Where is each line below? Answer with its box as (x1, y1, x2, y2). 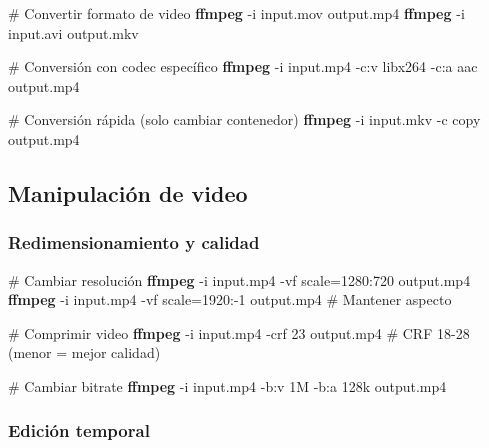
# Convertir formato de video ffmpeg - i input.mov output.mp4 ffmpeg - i (8, 3, 465, 23)
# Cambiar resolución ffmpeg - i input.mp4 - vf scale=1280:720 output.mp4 (8, 269, 471, 290)
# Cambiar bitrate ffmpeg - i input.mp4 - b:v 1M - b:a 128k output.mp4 (8, 375, 447, 396)
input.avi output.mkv (8, 22, 139, 43)
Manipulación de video (8, 177, 248, 208)
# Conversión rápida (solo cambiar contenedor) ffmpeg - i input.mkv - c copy (8, 109, 481, 130)
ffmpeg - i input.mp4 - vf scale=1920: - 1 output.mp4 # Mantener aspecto (8, 289, 452, 310)
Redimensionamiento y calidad (8, 230, 260, 255)
